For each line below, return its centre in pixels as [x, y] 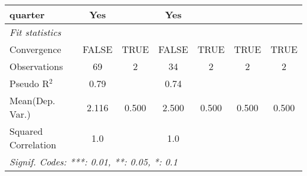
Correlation [33, 145]
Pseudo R [30, 83]
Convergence [35, 49]
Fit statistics [35, 32]
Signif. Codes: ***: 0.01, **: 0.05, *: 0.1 [94, 162]
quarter [27, 14]
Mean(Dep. [32, 100]
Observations [36, 66]
